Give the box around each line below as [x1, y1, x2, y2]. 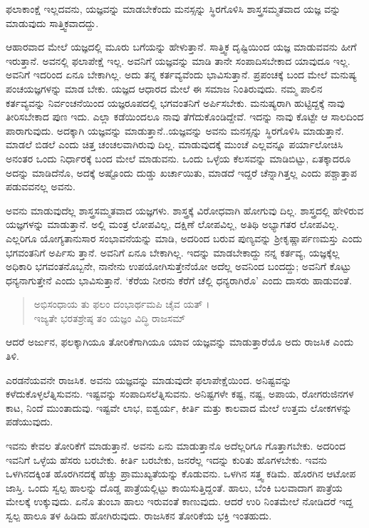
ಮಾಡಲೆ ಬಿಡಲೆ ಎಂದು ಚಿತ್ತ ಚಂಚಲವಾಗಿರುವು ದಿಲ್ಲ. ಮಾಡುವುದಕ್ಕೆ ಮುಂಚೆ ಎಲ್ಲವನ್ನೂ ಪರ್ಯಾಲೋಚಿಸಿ [6, 137, 343, 152]
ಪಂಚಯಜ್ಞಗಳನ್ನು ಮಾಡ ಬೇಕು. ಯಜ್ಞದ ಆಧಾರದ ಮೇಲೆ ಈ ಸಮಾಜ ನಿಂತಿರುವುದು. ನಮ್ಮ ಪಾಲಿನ [6, 81, 323, 95]
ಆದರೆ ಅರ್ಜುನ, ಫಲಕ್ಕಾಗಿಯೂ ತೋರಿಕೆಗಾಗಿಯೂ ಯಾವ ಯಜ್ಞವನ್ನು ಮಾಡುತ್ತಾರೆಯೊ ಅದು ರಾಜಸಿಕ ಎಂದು [6, 334, 354, 349]
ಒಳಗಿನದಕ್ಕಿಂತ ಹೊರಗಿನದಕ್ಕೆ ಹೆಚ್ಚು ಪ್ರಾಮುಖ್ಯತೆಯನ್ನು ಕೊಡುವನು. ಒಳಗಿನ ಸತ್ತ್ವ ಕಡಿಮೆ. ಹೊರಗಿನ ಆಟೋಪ [6, 466, 356, 481]
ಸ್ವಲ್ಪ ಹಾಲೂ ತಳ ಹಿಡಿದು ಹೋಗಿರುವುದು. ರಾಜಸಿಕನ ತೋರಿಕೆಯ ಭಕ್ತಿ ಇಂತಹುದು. [6, 508, 272, 522]
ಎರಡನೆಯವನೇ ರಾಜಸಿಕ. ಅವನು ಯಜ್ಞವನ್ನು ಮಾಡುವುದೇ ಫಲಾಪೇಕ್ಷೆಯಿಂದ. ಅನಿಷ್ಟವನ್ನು [6, 372, 292, 387]
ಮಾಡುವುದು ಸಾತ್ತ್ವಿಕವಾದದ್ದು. [6, 15, 99, 30]
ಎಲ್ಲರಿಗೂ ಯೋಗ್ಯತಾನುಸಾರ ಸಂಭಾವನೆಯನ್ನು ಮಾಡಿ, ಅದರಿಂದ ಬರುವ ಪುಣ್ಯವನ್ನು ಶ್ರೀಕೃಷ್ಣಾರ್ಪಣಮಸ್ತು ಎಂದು [6, 230, 363, 245]
